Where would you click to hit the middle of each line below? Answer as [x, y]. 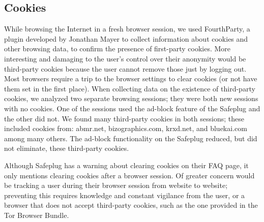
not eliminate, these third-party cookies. [67, 148]
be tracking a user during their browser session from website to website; [116, 185]
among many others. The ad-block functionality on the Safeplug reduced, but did [131, 138]
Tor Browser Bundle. [37, 215]
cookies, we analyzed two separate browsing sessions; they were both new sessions [131, 98]
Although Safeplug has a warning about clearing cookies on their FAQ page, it [126, 165]
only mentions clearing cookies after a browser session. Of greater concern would [129, 175]
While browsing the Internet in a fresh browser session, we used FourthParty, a [127, 29]
